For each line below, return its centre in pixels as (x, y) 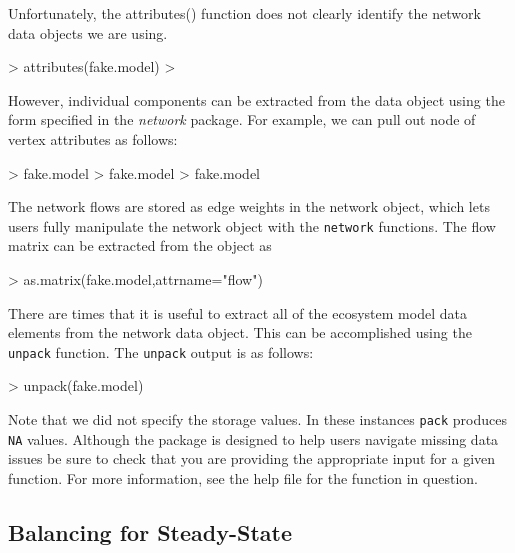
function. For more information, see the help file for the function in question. (243, 477)
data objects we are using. (88, 32)
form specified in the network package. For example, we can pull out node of (242, 119)
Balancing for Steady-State (150, 531)
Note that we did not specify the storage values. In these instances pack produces (257, 419)
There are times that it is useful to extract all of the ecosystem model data (237, 312)
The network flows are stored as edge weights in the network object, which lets (249, 206)
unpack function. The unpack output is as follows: (161, 351)
